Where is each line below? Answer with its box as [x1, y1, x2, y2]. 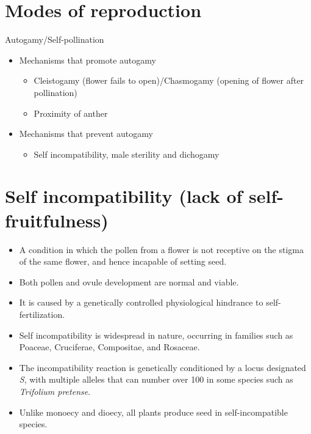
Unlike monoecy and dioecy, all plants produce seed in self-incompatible [19, 405, 288, 418]
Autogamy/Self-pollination [5, 33, 104, 46]
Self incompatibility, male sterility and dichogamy [34, 147, 220, 160]
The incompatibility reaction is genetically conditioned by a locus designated [19, 361, 306, 373]
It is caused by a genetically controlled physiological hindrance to [19, 296, 263, 309]
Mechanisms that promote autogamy [19, 53, 156, 66]
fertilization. [19, 307, 65, 320]
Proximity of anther [34, 106, 108, 119]
